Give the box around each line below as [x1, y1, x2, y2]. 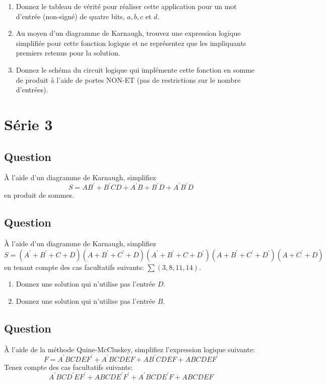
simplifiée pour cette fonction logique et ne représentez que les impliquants [16, 37, 246, 48]
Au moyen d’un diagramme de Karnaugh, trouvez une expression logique [16, 28, 241, 38]
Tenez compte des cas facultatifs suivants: [4, 361, 133, 372]
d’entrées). [16, 84, 48, 95]
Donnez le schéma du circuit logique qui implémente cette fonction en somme [16, 64, 255, 75]
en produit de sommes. [4, 190, 75, 200]
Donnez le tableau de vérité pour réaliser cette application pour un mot [16, 1, 237, 11]
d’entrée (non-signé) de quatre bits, [16, 11, 125, 21]
